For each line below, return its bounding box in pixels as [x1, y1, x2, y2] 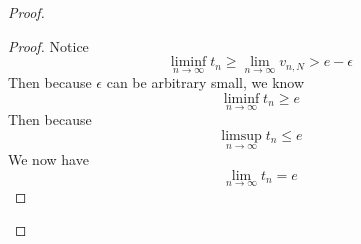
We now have [8, 149, 89, 170]
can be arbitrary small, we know [106, 72, 305, 93]
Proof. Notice [8, 35, 89, 56]
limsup [221, 128, 262, 143]
